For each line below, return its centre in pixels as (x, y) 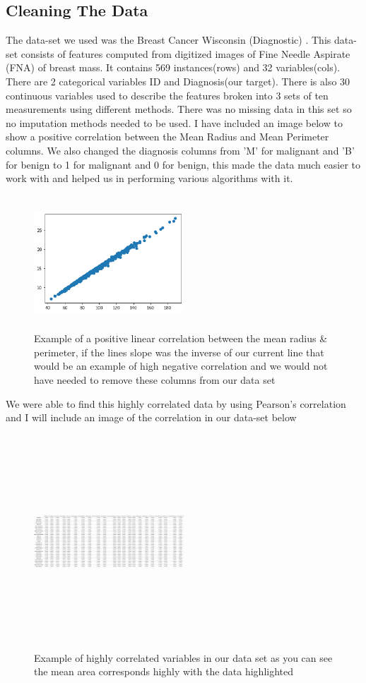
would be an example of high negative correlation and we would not (181, 366)
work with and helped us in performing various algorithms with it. (149, 178)
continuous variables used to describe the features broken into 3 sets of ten (167, 95)
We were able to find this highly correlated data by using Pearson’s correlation (176, 403)
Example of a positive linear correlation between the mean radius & (181, 338)
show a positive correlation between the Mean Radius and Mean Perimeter (167, 137)
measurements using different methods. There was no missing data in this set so (179, 109)
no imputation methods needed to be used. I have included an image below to (174, 122)
